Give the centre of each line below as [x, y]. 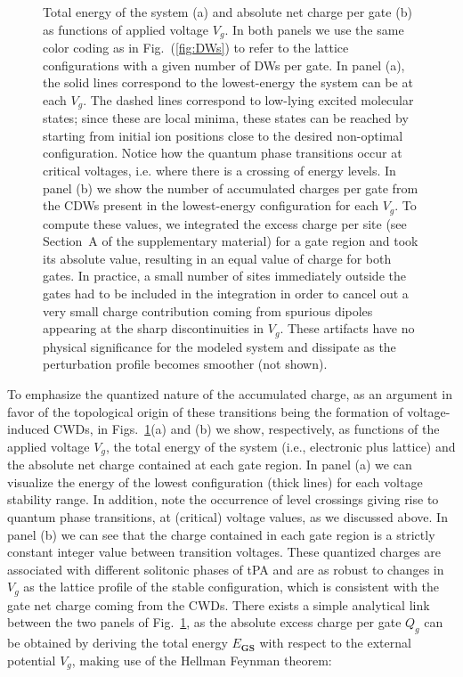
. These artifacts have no [347, 328]
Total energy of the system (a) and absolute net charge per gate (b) [227, 12]
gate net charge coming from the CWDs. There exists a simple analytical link [219, 604]
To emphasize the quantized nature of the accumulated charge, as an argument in [230, 393]
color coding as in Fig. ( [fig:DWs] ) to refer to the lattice [196, 48]
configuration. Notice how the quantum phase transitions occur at [223, 153]
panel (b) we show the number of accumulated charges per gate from [231, 188]
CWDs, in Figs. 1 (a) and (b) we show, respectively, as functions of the [247, 429]
